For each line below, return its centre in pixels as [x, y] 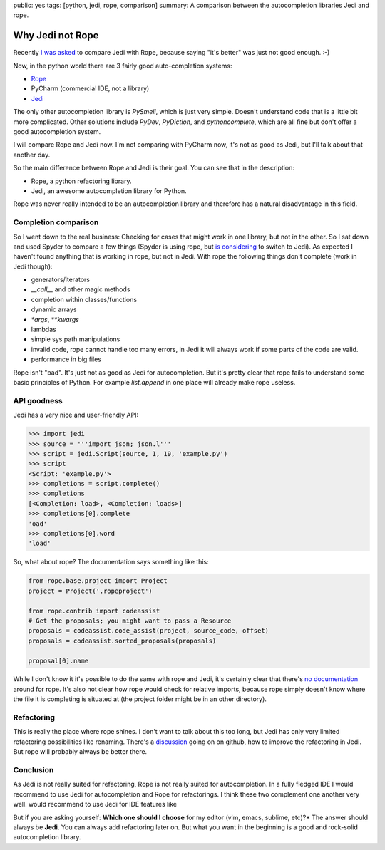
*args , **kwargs [55, 319]
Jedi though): [33, 266]
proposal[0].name [58, 660]
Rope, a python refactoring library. [81, 181]
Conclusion [34, 769]
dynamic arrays [54, 309]
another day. [32, 155]
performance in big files [66, 359]
